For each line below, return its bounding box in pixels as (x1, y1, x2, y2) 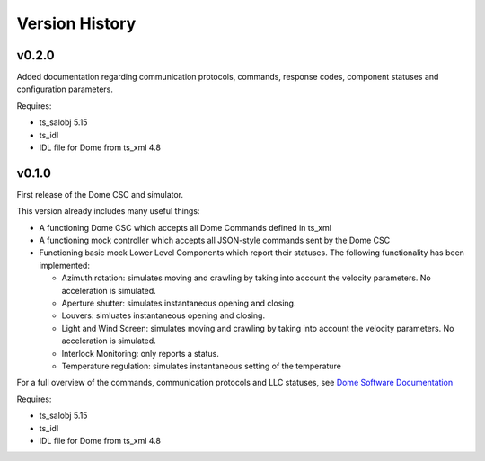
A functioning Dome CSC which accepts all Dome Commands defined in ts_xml (39, 222, 332, 233)
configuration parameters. (16, 84, 114, 94)
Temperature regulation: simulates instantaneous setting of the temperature (61, 360, 341, 371)
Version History (16, 13, 137, 33)
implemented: (39, 260, 90, 270)
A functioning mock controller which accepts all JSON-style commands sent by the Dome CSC (39, 235, 391, 246)
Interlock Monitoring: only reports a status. (61, 348, 220, 359)
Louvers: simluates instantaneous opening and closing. (61, 310, 265, 321)
